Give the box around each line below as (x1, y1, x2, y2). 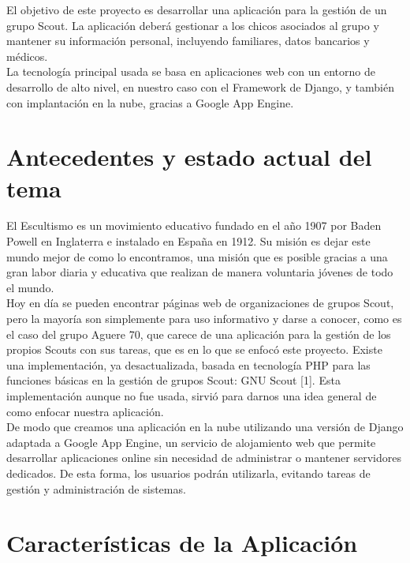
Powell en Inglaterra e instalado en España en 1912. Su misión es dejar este (6, 233, 371, 250)
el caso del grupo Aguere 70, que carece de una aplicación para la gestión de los (6, 325, 391, 342)
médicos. (6, 47, 48, 64)
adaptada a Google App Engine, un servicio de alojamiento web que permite (6, 434, 376, 450)
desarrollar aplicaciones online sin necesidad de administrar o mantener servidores (6, 449, 401, 466)
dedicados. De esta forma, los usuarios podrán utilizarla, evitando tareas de (6, 464, 371, 481)
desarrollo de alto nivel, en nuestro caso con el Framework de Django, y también (6, 78, 394, 95)
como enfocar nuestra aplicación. (6, 403, 164, 419)
